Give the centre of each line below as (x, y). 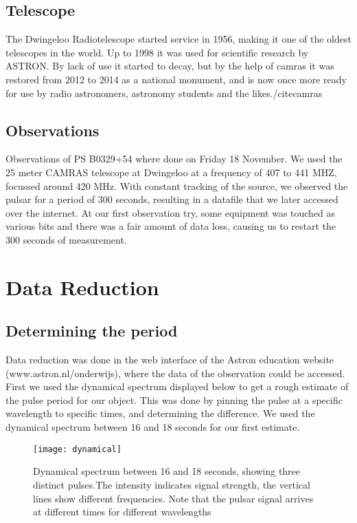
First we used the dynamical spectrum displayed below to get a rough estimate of (177, 386)
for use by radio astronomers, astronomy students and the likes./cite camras (164, 93)
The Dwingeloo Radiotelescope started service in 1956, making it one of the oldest (178, 39)
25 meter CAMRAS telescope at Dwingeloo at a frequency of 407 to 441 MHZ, (171, 172)
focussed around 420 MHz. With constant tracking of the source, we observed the (177, 185)
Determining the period (92, 331)
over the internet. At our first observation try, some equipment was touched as (171, 212)
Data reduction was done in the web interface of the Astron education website (170, 360)
